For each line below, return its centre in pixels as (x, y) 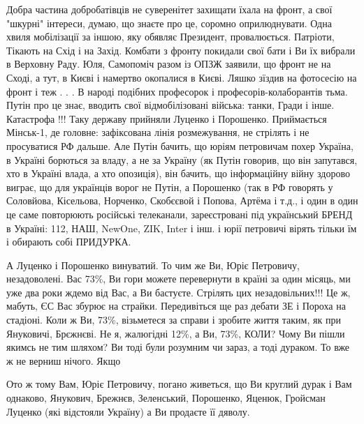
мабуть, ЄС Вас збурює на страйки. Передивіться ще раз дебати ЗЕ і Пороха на (176, 306)
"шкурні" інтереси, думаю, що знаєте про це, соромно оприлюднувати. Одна (169, 23)
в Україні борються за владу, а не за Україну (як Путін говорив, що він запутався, (182, 159)
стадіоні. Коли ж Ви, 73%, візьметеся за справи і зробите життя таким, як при (174, 320)
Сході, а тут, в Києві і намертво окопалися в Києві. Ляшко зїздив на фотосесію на (182, 77)
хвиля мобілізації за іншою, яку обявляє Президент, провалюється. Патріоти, (170, 37)
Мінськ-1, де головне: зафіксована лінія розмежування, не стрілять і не (158, 132)
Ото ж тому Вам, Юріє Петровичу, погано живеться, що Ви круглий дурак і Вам (179, 384)
